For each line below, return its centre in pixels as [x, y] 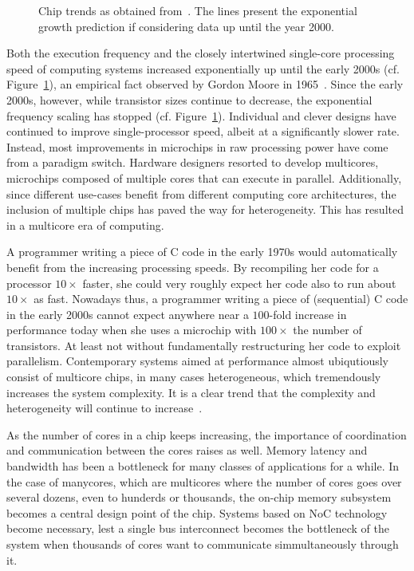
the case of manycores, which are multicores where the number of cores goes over [204, 481]
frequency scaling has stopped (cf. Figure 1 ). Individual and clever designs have [201, 115]
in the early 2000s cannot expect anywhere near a [128, 314]
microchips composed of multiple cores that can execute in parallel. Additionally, [204, 177]
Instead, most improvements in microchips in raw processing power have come [197, 146]
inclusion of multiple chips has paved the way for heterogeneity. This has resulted [205, 209]
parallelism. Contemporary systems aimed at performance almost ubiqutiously [197, 361]
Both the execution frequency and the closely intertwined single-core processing [201, 53]
